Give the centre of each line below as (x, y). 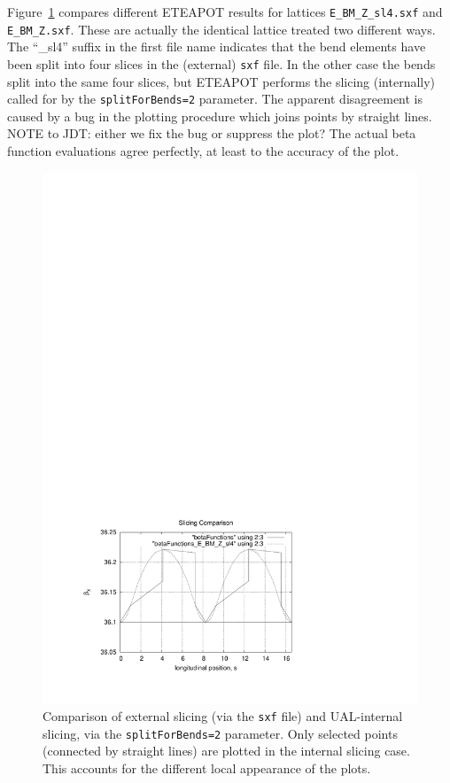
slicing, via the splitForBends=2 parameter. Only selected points (220, 733)
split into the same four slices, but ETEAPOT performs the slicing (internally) (221, 81)
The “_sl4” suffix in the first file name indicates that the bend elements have (217, 47)
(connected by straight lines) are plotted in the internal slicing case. (226, 751)
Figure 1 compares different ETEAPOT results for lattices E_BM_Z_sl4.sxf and (225, 12)
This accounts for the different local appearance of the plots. (207, 768)
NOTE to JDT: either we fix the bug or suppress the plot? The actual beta (212, 133)
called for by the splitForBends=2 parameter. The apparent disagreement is (215, 99)
